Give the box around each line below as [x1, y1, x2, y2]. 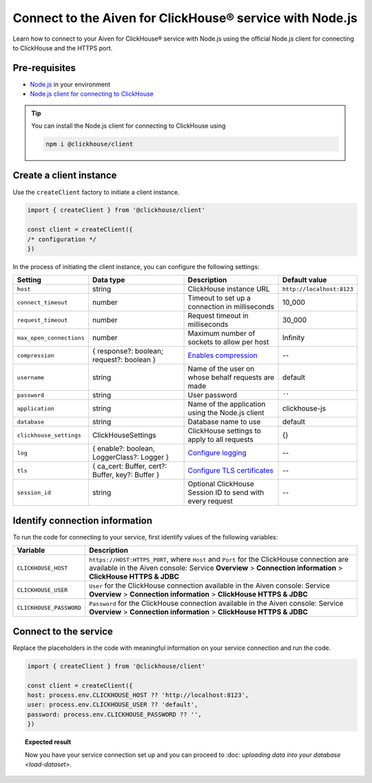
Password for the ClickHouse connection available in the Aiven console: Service [88, 599, 344, 608]
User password [187, 390, 238, 400]
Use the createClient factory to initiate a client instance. [12, 188, 180, 196]
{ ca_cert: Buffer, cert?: [92, 462, 167, 471]
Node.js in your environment [30, 80, 110, 88]
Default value [282, 275, 327, 285]
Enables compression [187, 350, 258, 360]
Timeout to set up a [187, 293, 251, 303]
